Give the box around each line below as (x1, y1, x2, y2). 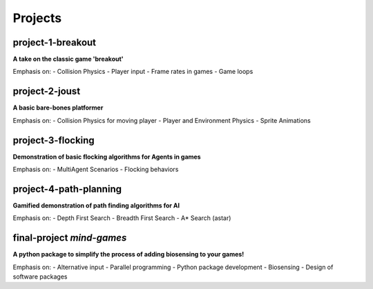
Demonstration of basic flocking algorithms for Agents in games (12, 152, 201, 161)
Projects (12, 10, 62, 26)
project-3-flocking (12, 134, 95, 146)
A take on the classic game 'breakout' (12, 55, 124, 63)
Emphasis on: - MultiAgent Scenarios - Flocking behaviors (12, 166, 179, 174)
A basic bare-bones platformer (12, 103, 104, 112)
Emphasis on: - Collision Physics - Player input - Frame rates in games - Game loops (12, 68, 254, 76)
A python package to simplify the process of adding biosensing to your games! (12, 250, 245, 259)
